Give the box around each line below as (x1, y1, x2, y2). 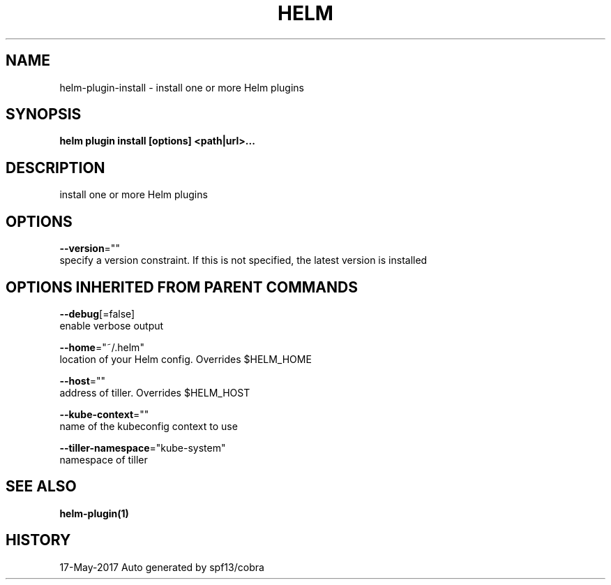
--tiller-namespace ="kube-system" (59, 441, 226, 454)
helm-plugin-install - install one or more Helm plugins (59, 81, 304, 94)
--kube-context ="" (59, 408, 149, 420)
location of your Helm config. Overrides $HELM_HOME (59, 353, 312, 365)
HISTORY (6, 531, 71, 549)
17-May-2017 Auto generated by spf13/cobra (59, 561, 264, 573)
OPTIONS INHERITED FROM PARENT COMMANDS (6, 278, 358, 296)
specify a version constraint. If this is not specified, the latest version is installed (59, 254, 428, 267)
